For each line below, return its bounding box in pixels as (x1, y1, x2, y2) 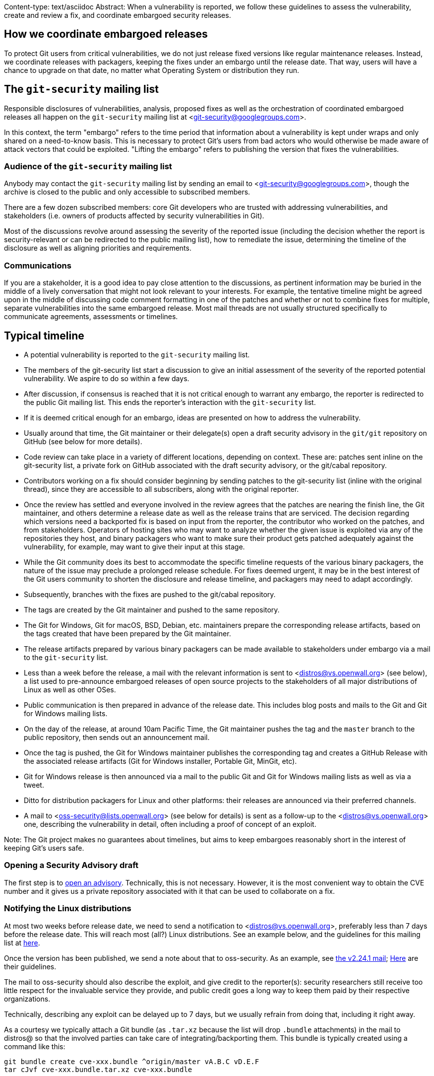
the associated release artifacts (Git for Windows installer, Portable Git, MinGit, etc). (24, 757, 297, 766)
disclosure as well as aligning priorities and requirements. (4, 244, 191, 253)
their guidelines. (4, 962, 57, 971)
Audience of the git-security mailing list (4, 161, 172, 172)
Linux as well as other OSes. (24, 685, 116, 694)
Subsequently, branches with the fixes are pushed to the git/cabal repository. (24, 590, 276, 599)
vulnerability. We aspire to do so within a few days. (24, 374, 189, 383)
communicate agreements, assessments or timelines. (4, 312, 178, 321)
